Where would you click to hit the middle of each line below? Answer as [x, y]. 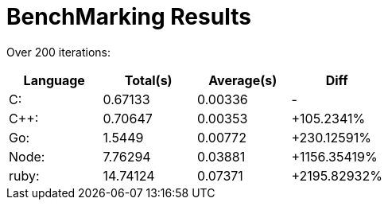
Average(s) [243, 80]
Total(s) [148, 80]
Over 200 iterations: [58, 52]
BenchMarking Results [129, 17]
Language [54, 80]
